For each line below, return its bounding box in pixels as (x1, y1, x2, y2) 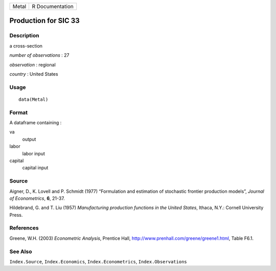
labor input (22, 150, 45, 156)
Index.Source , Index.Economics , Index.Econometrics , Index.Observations (9, 258, 187, 264)
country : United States (9, 71, 58, 77)
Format (9, 109, 28, 116)
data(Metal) (18, 96, 49, 102)
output (22, 136, 36, 142)
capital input (22, 165, 49, 171)
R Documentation (32, 3, 74, 10)
